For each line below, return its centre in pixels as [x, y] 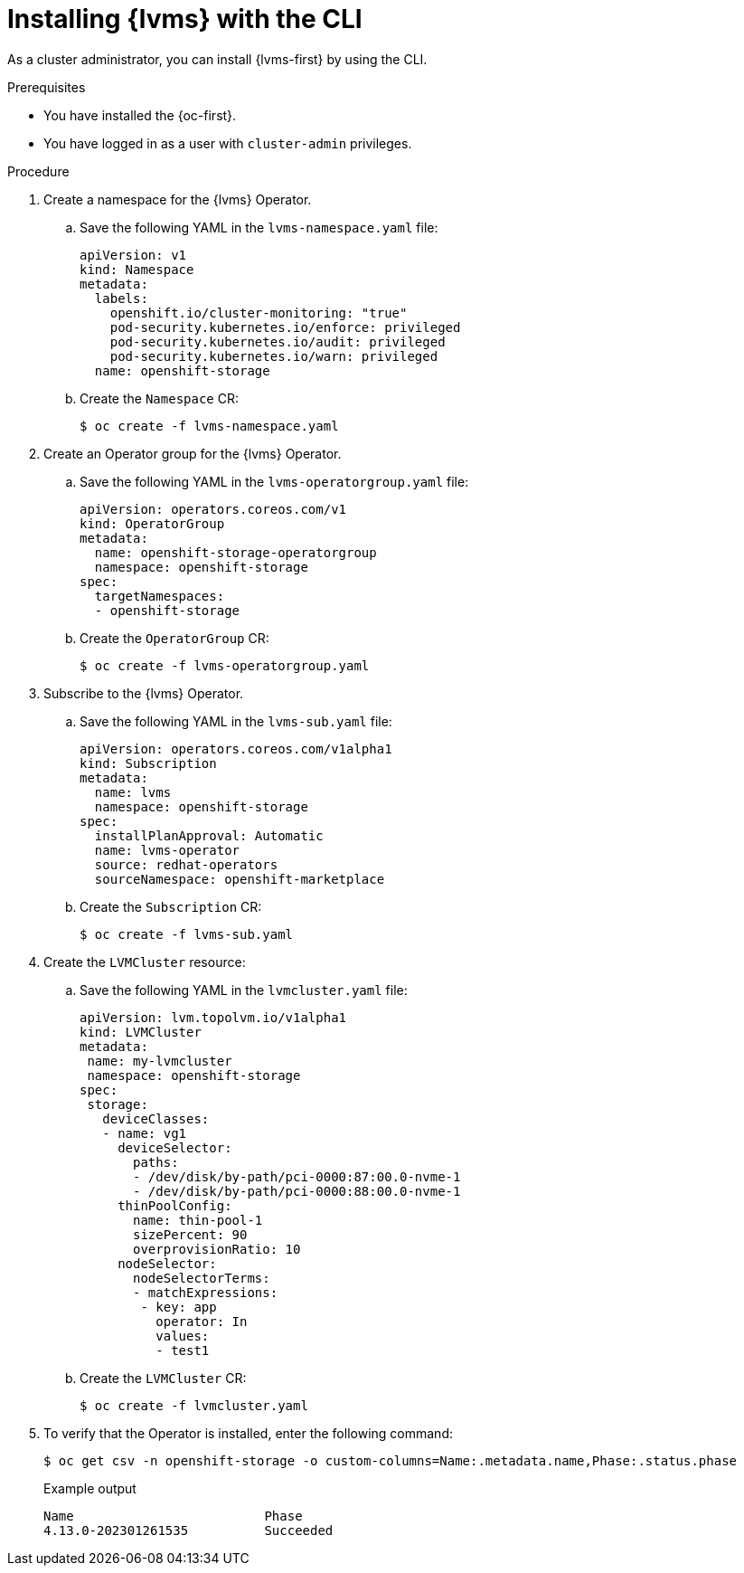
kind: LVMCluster [141, 1032]
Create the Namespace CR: [160, 398]
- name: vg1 [145, 1133]
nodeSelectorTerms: [202, 1278]
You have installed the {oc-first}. [140, 115]
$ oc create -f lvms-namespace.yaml [209, 426]
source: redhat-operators [186, 864]
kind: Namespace [137, 269]
